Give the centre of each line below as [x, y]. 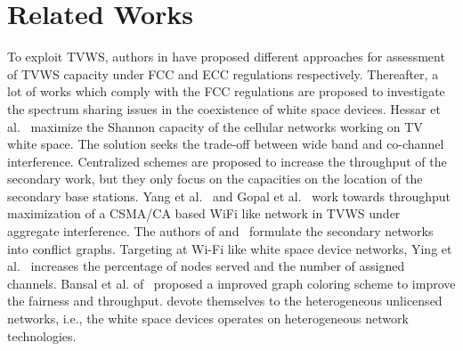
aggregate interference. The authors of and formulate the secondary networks [220, 231]
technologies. [42, 335]
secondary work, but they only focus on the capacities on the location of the [215, 179]
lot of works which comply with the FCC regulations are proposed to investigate [226, 91]
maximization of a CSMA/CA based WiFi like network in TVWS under [204, 213]
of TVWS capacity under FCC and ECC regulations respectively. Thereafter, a [223, 73]
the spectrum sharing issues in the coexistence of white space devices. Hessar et [224, 108]
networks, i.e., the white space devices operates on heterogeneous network [208, 318]
